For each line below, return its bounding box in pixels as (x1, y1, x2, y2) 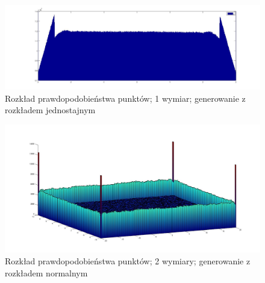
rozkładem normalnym (5, 266, 88, 279)
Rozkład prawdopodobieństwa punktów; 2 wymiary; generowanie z (5, 254, 251, 267)
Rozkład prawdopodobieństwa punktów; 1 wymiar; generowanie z (5, 92, 246, 104)
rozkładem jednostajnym (5, 104, 96, 116)
